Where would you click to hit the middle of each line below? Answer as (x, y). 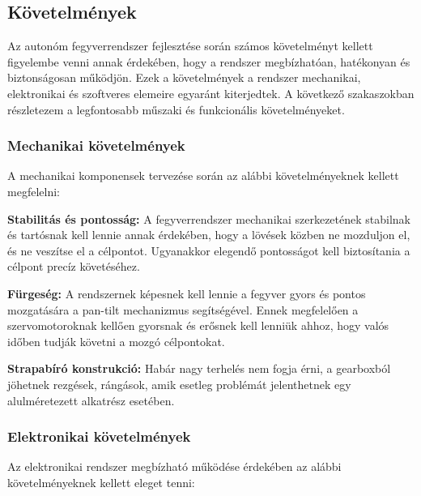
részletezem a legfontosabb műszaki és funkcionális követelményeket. (176, 109)
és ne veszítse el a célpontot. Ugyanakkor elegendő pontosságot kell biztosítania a (209, 250)
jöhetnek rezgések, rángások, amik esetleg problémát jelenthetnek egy (179, 384)
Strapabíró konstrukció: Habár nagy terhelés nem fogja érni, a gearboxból (199, 368)
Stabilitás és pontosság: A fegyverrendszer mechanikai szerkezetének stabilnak (209, 218)
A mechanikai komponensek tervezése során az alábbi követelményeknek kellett (203, 175)
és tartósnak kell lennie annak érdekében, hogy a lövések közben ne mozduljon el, (209, 235)
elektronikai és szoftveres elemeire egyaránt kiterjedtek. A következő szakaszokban (211, 93)
